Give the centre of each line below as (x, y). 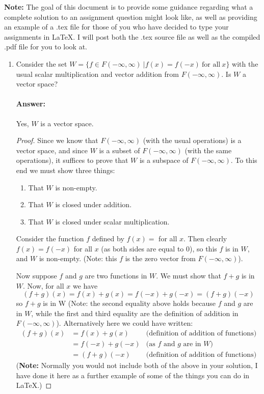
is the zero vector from (160, 258)
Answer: (31, 104)
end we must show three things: (65, 170)
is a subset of (120, 150)
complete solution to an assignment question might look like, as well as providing (131, 17)
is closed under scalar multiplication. (112, 221)
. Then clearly (205, 238)
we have (85, 285)
